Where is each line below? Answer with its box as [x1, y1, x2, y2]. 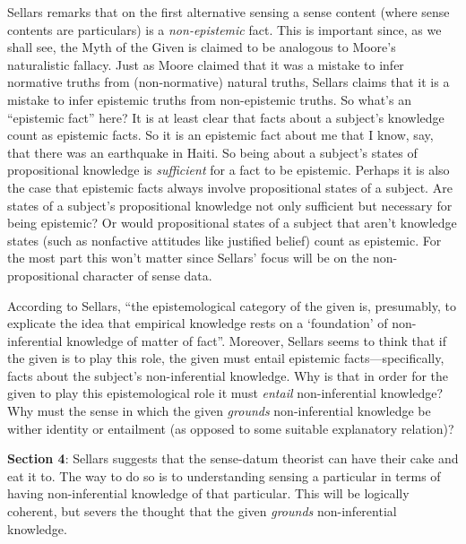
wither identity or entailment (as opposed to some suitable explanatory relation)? [7, 419, 454, 437]
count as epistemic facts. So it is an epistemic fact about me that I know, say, [7, 125, 434, 144]
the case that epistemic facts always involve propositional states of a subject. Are [7, 177, 453, 196]
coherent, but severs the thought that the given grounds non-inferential [7, 502, 397, 521]
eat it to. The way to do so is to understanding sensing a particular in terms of [7, 466, 441, 485]
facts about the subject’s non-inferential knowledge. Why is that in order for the [7, 366, 449, 384]
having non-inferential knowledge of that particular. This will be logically [7, 484, 410, 503]
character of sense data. [82, 265, 212, 284]
